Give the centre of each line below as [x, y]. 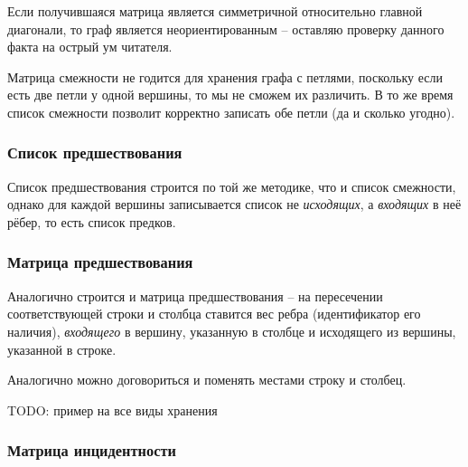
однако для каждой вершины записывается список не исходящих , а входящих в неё [234, 204]
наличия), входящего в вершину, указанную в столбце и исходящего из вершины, [232, 331]
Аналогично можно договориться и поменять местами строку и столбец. [207, 380]
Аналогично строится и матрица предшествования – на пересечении [195, 295]
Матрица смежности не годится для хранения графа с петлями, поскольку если [225, 76]
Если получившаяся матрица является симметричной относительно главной [215, 11]
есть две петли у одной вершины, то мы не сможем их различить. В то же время [230, 95]
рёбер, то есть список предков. [92, 221]
